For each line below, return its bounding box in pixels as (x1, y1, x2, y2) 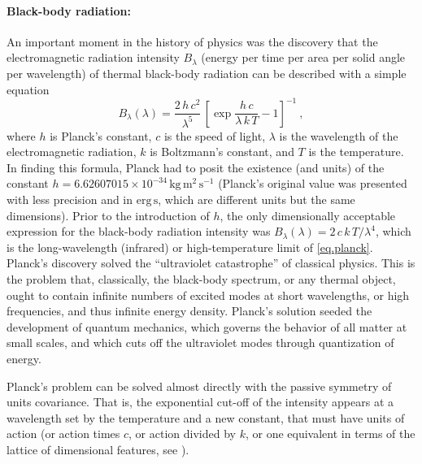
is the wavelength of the (279, 127, 398, 144)
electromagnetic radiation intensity (7, 49, 180, 66)
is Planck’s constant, (50, 127, 152, 144)
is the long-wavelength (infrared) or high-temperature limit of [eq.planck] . (7, 238, 373, 255)
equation (7, 80, 50, 98)
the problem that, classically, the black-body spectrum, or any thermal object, (7, 270, 396, 287)
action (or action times (7, 425, 120, 442)
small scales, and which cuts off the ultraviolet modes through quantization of (7, 334, 394, 351)
